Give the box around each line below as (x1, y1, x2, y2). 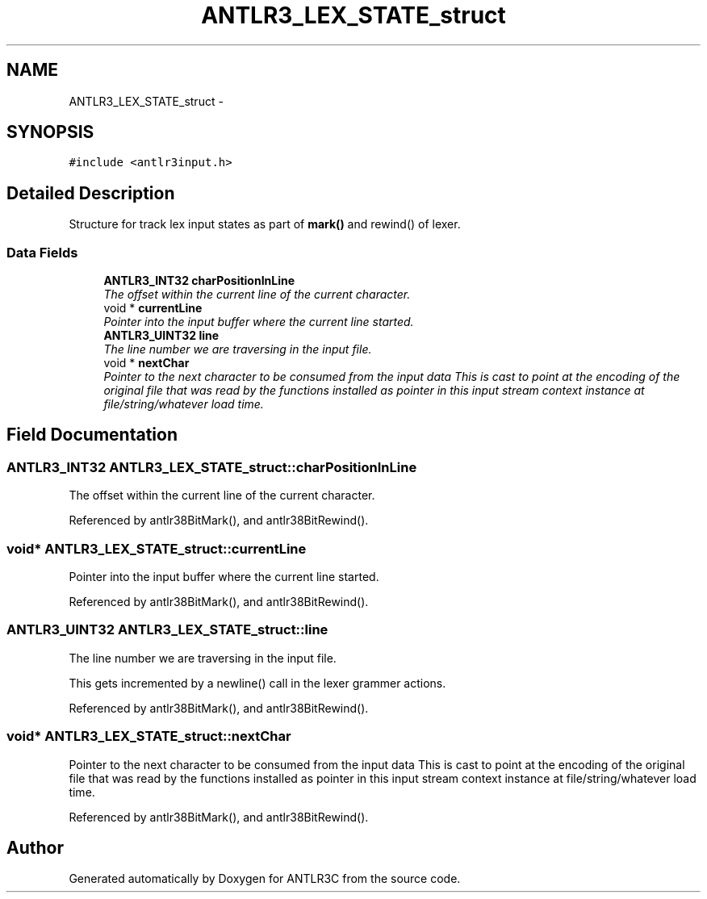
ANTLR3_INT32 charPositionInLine (103, 274, 295, 288)
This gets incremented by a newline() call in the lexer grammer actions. (69, 675, 446, 690)
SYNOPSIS (6, 122, 94, 143)
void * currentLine (103, 301, 203, 316)
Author (6, 837, 64, 858)
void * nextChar (103, 356, 190, 370)
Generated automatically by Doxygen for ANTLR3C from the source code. (69, 872, 461, 886)
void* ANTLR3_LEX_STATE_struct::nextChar (6, 728, 291, 745)
